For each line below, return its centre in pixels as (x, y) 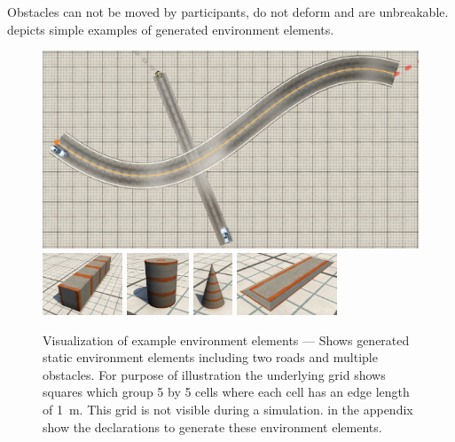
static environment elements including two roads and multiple (210, 357)
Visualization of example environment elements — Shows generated (226, 339)
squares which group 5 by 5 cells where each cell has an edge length (226, 392)
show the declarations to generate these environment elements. (212, 426)
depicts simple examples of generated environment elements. (171, 29)
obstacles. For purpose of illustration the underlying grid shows (214, 374)
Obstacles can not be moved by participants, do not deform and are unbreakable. (228, 12)
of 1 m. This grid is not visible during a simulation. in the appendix (228, 409)
